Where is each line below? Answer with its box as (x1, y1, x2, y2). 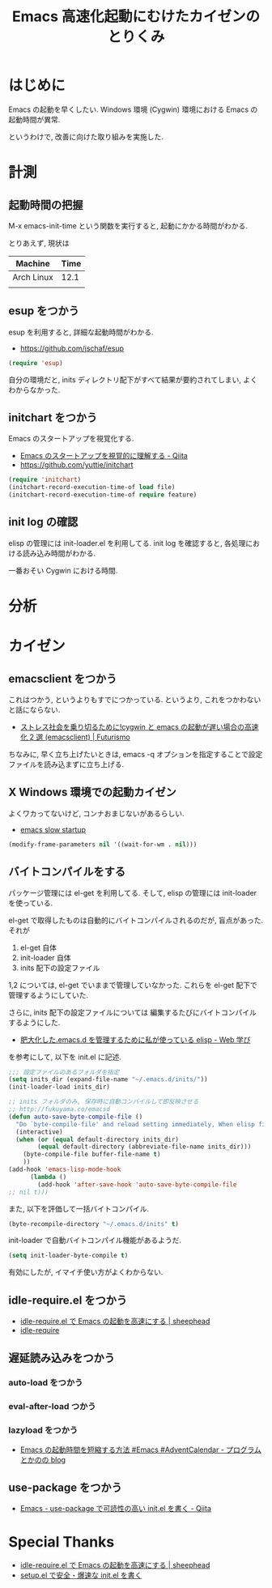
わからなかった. (8, 385, 61, 394)
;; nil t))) (8, 1188, 49, 1196)
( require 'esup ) (8, 359, 63, 367)
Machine (15, 258, 50, 269)
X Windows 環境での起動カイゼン (8, 785, 176, 799)
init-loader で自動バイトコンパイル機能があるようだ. (8, 1236, 182, 1245)
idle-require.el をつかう (8, 1293, 128, 1307)
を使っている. (8, 898, 53, 908)
